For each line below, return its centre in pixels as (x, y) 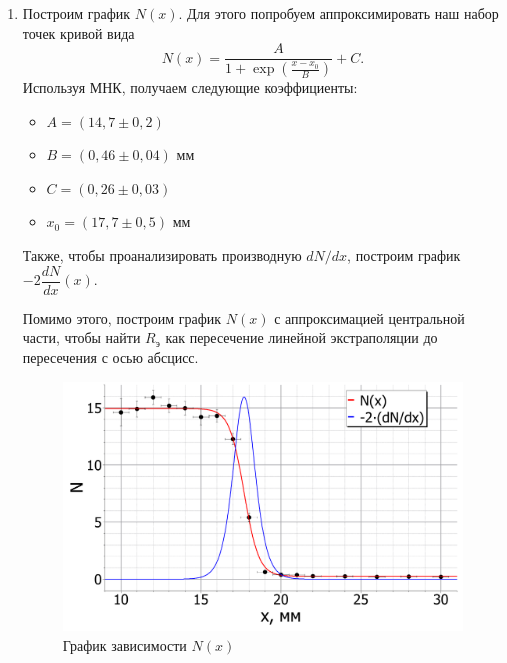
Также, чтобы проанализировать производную (162, 255)
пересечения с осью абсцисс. (110, 356)
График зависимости (124, 644)
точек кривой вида (78, 32)
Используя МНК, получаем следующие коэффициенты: (190, 87)
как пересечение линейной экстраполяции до (301, 337)
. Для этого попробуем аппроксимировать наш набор (338, 13)
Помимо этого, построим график (122, 317)
